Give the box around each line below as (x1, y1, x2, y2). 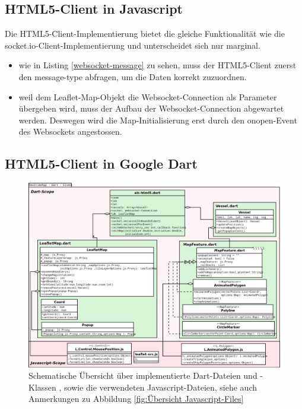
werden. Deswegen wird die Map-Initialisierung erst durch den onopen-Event (18, 113, 297, 126)
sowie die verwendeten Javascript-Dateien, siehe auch (64, 381, 258, 393)
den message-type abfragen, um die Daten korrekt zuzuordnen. (18, 70, 247, 83)
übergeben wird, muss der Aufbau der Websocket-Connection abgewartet (18, 102, 284, 115)
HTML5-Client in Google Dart (5, 154, 198, 173)
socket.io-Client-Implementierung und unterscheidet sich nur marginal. (5, 39, 260, 51)
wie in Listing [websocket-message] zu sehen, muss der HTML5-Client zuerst (18, 59, 297, 71)
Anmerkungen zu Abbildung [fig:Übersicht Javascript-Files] (28, 392, 244, 405)
